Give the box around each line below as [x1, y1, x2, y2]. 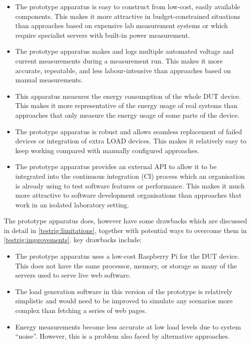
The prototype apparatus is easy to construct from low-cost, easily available [15, 1, 240, 11]
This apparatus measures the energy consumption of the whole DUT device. [15, 91, 241, 101]
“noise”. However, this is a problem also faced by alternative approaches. [15, 331, 230, 341]
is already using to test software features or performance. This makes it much [15, 180, 245, 190]
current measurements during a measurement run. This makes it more [15, 55, 223, 65]
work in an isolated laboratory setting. [15, 199, 129, 209]
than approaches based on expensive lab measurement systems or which [15, 20, 228, 31]
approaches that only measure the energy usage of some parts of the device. [15, 109, 240, 120]
